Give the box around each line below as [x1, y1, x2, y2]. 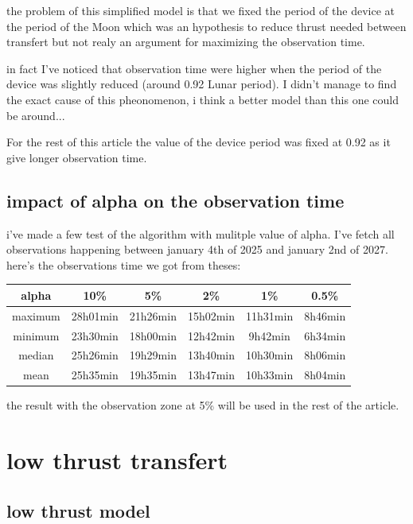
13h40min [187, 347, 236, 363]
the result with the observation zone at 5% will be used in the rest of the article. [6, 397, 399, 413]
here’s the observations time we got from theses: [6, 256, 241, 273]
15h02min [187, 307, 236, 324]
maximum [12, 307, 60, 324]
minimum [13, 327, 60, 344]
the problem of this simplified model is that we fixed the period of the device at [6, 2, 395, 18]
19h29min [129, 347, 177, 363]
